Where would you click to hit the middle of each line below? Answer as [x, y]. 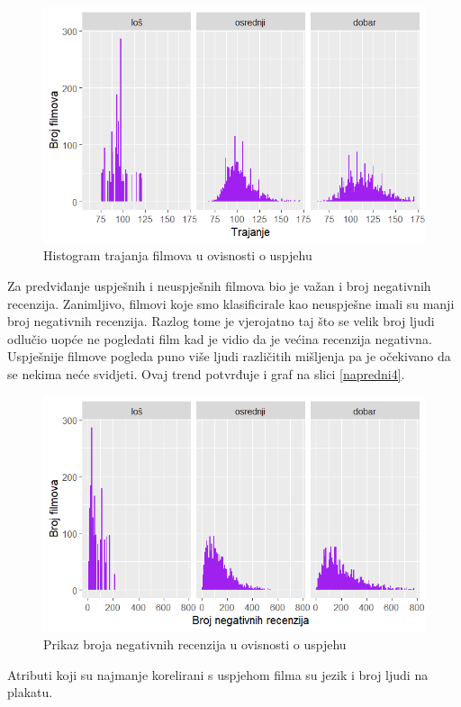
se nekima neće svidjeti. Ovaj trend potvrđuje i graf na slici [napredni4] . [206, 373]
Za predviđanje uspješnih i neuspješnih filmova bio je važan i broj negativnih [219, 286]
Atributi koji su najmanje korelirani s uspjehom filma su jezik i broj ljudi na [218, 674]
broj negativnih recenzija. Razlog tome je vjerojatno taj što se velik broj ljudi [221, 321]
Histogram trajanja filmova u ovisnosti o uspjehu [178, 255]
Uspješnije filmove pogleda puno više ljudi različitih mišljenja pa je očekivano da [229, 356]
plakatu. [30, 692]
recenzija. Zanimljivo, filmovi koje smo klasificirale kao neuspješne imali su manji [231, 303]
